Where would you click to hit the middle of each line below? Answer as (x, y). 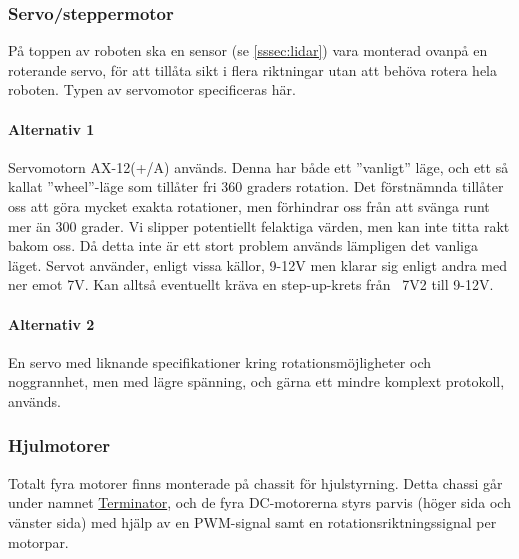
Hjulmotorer (59, 445)
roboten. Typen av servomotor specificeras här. (152, 89)
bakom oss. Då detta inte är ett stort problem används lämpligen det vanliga (243, 245)
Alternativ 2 (51, 323)
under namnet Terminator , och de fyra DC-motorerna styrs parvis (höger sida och (259, 502)
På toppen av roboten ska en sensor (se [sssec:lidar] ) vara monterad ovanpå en (248, 50)
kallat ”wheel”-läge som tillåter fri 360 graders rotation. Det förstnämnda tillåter (256, 186)
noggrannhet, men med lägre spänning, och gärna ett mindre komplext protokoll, (256, 381)
